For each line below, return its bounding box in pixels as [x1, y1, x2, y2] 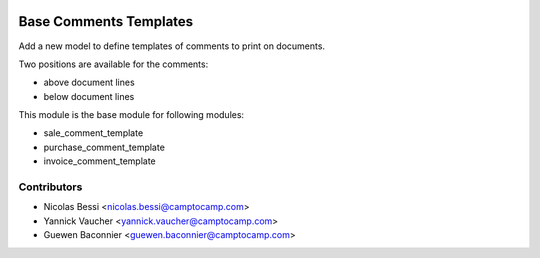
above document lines [43, 76, 135, 89]
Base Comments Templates [18, 13, 194, 30]
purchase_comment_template [43, 141, 165, 153]
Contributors [18, 180, 83, 194]
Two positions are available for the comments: [18, 58, 209, 70]
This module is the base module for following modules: [18, 109, 245, 121]
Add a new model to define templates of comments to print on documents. [18, 40, 325, 52]
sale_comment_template [43, 127, 144, 139]
